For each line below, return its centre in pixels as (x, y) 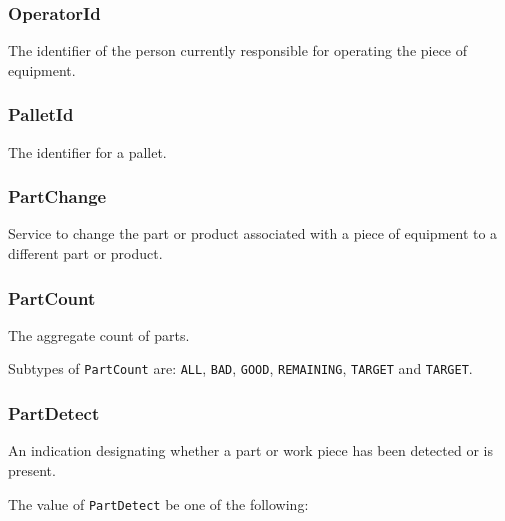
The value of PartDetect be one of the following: (158, 503)
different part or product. (85, 253)
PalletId (41, 114)
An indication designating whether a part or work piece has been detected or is (250, 450)
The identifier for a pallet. (87, 151)
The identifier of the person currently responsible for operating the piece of (238, 50)
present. (32, 469)
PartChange (57, 196)
